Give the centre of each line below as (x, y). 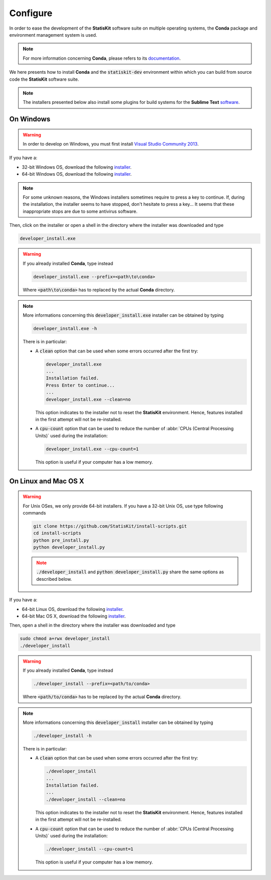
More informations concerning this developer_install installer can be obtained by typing (118, 722)
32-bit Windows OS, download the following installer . (77, 167)
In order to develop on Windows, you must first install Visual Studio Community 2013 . (111, 144)
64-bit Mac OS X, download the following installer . (74, 616)
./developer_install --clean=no (86, 799)
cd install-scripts (57, 533)
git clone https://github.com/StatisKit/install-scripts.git (110, 526)
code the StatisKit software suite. (44, 79)
